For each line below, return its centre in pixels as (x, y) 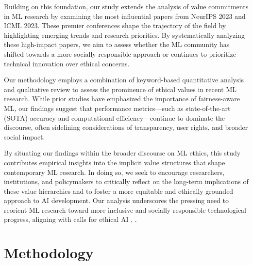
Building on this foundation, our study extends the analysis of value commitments (126, 6)
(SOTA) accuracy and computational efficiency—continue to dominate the (115, 117)
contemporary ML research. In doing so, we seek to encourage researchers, (114, 172)
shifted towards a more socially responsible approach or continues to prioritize (120, 54)
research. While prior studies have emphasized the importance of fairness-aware (122, 99)
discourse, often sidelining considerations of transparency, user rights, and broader (126, 127)
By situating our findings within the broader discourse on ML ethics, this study (122, 153)
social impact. (25, 136)
